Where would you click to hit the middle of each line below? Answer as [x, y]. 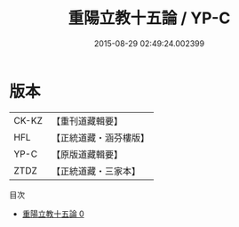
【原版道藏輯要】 [87, 154]
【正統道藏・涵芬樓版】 [100, 137]
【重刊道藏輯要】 [87, 121]
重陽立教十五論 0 [53, 214]
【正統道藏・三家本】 [96, 171]
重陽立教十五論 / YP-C [149, 18]
